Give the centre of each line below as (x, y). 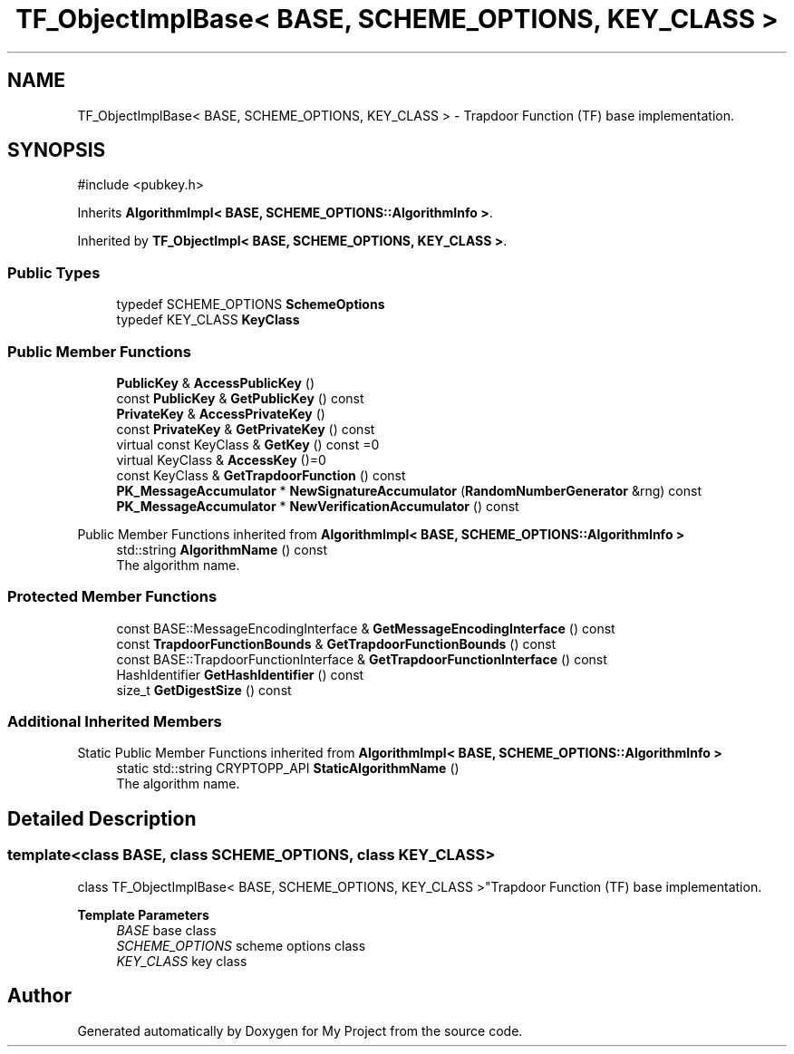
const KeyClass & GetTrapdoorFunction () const (261, 475)
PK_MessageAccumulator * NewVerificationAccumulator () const (318, 506)
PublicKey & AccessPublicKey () (216, 382)
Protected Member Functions (112, 597)
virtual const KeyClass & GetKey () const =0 (248, 444)
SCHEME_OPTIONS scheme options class (241, 945)
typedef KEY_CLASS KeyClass (208, 320)
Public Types (54, 272)
